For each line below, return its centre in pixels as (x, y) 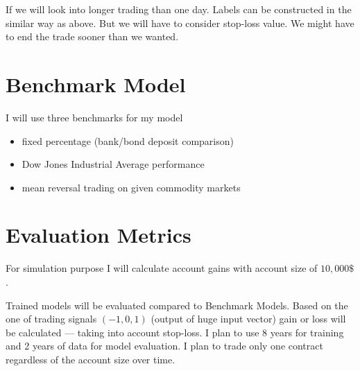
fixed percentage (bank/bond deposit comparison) (128, 140)
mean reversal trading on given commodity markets (131, 187)
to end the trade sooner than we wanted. (92, 36)
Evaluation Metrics (98, 235)
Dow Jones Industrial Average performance (113, 164)
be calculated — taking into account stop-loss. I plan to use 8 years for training (175, 332)
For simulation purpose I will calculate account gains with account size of (162, 268)
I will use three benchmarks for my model (94, 117)
